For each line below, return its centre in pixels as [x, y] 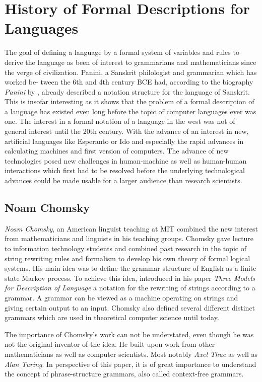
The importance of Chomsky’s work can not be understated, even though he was [129, 334]
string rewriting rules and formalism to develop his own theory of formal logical [127, 258]
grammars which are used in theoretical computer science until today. [112, 317]
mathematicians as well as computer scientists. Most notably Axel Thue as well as [131, 354]
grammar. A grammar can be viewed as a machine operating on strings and [121, 297]
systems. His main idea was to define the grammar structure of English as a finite [130, 268]
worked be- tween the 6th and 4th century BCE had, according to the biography [129, 82]
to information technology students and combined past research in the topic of [125, 248]
